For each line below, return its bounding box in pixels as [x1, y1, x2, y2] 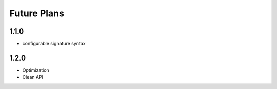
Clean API [22, 74, 44, 80]
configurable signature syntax [22, 41, 86, 47]
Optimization [22, 67, 50, 73]
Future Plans [9, 8, 64, 19]
